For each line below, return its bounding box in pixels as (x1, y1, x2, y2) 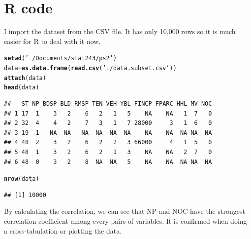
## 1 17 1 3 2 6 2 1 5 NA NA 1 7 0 (4, 110, 212, 117)
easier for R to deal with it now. (4, 36, 101, 46)
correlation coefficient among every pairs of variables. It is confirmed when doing (4, 215, 247, 226)
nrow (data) (4, 175, 39, 183)
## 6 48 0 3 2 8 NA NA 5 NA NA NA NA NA (4, 158, 212, 165)
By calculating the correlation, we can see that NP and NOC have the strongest (4, 206, 245, 216)
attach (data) (4, 74, 46, 81)
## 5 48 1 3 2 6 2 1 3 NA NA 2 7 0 (4, 148, 212, 156)
